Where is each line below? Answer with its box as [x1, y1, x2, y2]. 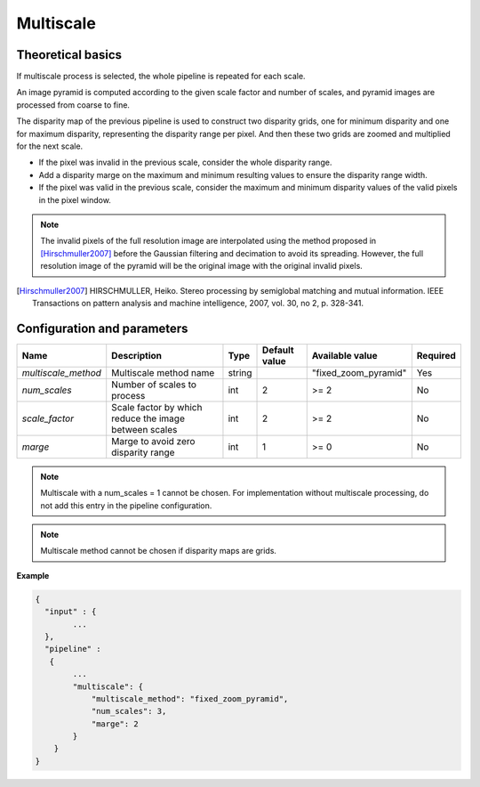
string [228, 366, 252, 378]
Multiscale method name [111, 366, 215, 378]
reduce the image [111, 412, 186, 425]
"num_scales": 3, [91, 706, 167, 717]
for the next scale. [16, 141, 84, 151]
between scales [111, 423, 178, 435]
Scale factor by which [111, 401, 203, 413]
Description [111, 349, 163, 361]
